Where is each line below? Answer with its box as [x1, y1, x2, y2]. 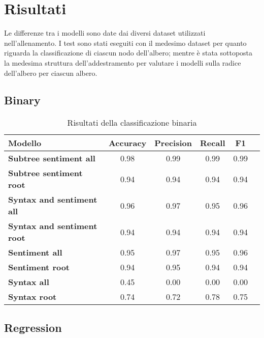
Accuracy [108, 137, 147, 149]
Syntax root [8, 291, 57, 303]
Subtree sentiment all [8, 152, 95, 164]
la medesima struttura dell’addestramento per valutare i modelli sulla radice [4, 57, 241, 68]
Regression [4, 319, 62, 335]
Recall [200, 137, 225, 149]
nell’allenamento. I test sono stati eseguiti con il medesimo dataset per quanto [4, 37, 247, 48]
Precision [154, 137, 192, 149]
